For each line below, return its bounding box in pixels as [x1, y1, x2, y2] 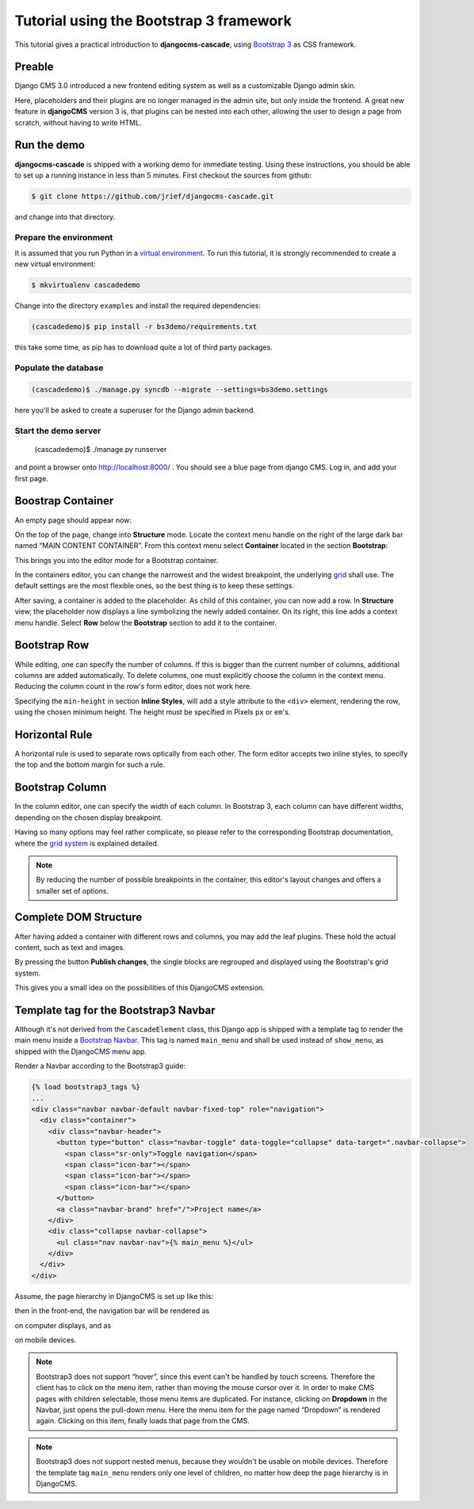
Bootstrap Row [14, 638, 90, 652]
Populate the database [14, 362, 104, 373]
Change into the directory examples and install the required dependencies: [14, 301, 262, 311]
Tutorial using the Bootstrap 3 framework [14, 12, 292, 29]
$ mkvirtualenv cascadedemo [31, 281, 140, 289]
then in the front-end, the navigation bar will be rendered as [14, 1306, 210, 1316]
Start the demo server [14, 425, 101, 436]
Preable [14, 60, 54, 74]
